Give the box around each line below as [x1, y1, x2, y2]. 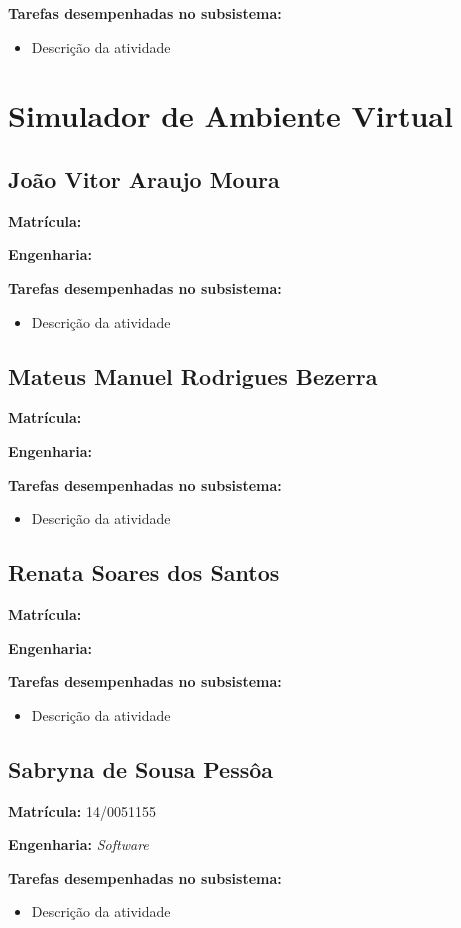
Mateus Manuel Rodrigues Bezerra [8, 360, 378, 391]
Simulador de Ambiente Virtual [8, 95, 453, 136]
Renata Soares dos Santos [8, 557, 280, 588]
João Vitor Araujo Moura [8, 163, 280, 194]
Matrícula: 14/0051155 [8, 800, 157, 821]
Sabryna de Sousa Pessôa [8, 753, 274, 784]
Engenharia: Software [8, 834, 149, 855]
